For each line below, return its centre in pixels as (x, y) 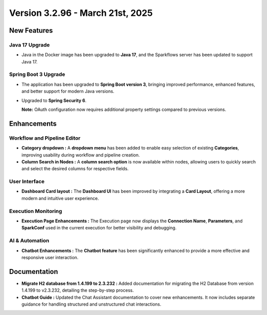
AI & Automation (29, 241)
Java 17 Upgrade (29, 45)
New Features (31, 30)
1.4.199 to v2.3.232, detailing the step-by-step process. (78, 290)
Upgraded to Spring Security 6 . (54, 100)
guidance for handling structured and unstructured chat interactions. (91, 304)
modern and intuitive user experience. (60, 198)
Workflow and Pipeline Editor (45, 138)
